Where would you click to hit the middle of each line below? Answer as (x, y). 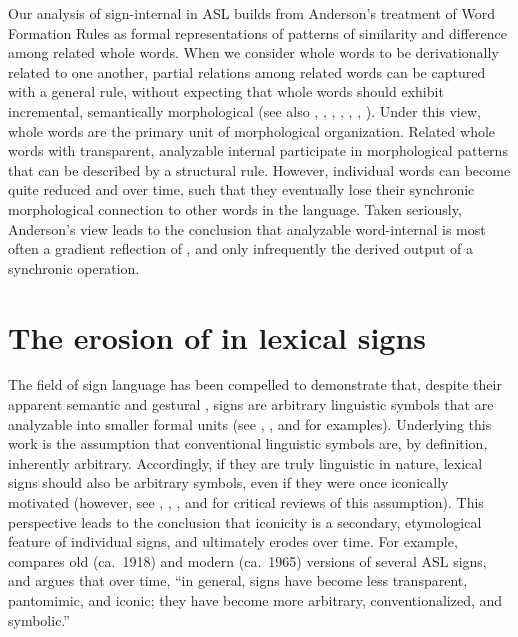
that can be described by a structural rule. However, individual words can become (259, 169)
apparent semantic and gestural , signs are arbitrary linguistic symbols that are (251, 404)
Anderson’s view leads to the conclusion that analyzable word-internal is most (247, 228)
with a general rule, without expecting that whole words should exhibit (226, 91)
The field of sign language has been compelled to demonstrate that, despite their (255, 384)
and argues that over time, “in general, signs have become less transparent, (238, 580)
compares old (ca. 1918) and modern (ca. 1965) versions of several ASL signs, (247, 560)
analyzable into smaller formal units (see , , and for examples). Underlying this (250, 423)
